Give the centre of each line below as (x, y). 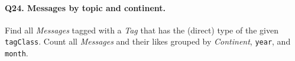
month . (17, 53)
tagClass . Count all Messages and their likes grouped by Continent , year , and (148, 41)
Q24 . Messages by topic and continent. (85, 7)
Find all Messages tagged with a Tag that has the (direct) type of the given (142, 30)
